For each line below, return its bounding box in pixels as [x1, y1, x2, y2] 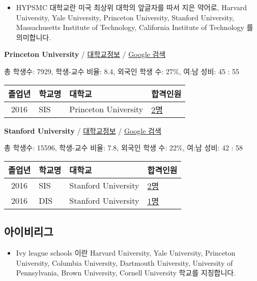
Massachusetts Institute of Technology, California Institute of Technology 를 [16, 22, 253, 33]
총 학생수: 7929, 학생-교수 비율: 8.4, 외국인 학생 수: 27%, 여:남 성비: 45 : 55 [4, 66, 240, 76]
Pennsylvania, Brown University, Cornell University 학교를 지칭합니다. [16, 267, 236, 278]
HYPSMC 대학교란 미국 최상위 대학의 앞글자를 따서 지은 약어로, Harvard [16, 2, 247, 12]
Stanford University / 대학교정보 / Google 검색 [4, 125, 161, 136]
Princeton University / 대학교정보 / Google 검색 [4, 49, 166, 59]
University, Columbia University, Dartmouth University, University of [16, 257, 233, 268]
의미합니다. [16, 32, 51, 42]
